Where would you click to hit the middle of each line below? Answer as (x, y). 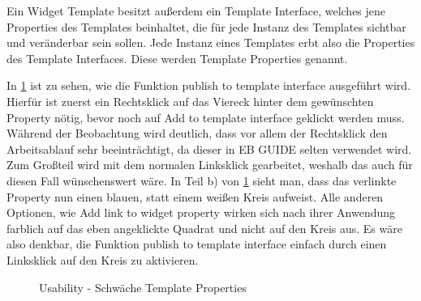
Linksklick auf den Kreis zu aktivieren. (103, 259)
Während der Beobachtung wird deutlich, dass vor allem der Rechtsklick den (197, 133)
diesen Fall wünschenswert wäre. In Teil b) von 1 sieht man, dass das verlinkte (202, 180)
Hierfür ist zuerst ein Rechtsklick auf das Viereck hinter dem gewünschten (190, 101)
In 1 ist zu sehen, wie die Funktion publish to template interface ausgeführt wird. (209, 85)
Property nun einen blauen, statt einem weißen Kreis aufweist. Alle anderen (195, 196)
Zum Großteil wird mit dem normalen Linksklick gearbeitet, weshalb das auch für (210, 165)
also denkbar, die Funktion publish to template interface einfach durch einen (197, 244)
